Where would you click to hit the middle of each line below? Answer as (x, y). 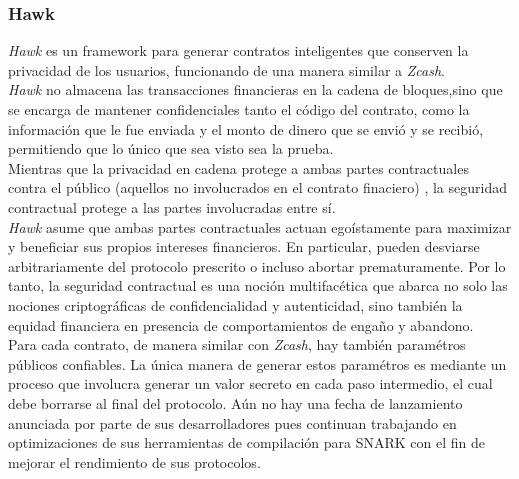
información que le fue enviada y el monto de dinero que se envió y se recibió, (246, 128)
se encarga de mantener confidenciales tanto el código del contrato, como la (239, 109)
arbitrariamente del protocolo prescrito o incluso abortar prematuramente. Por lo (257, 265)
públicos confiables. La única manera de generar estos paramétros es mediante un (257, 363)
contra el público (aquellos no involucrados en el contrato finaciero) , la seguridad (257, 187)
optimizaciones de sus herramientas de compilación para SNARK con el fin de (246, 442)
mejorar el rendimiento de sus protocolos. (134, 461)
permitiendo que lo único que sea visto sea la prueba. (171, 148)
